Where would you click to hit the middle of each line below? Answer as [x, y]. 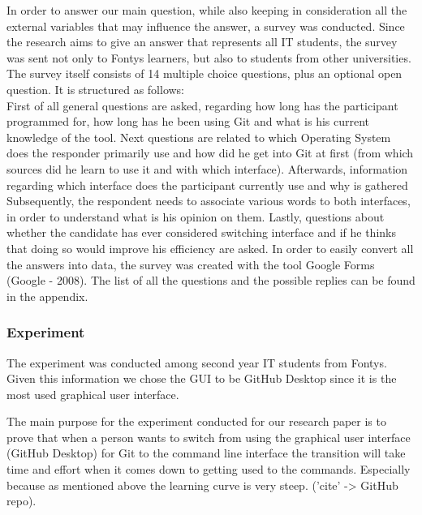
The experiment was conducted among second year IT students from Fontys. [197, 362]
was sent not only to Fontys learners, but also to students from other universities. [209, 57]
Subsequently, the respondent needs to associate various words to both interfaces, [209, 201]
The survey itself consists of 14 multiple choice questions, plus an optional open [205, 73]
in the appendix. [47, 296]
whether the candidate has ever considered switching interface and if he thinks [201, 232]
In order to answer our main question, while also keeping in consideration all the [207, 10]
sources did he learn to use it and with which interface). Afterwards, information [207, 168]
